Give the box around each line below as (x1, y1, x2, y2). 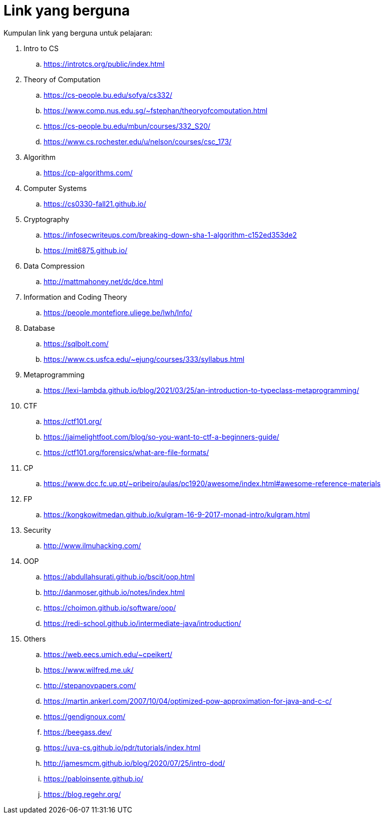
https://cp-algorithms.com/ (44, 168, 133, 177)
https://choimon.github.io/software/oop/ (44, 603, 176, 612)
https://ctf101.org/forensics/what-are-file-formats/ (44, 448, 209, 457)
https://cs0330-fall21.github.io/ (44, 199, 146, 208)
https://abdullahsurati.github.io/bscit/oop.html (44, 572, 195, 581)
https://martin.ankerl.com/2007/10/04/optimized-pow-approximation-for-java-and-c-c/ (44, 696, 332, 705)
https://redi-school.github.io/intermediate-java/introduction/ (44, 619, 241, 628)
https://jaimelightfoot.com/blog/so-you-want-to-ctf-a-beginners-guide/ (44, 432, 279, 441)
